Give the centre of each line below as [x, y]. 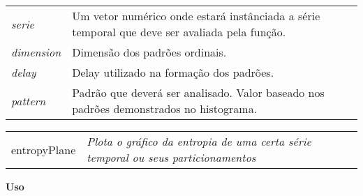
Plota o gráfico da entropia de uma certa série [199, 141]
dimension [36, 52]
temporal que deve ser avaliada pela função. [179, 32]
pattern [29, 100]
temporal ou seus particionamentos [171, 157]
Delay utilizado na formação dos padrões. [173, 72]
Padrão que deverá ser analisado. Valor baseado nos [198, 92]
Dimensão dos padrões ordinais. [149, 52]
